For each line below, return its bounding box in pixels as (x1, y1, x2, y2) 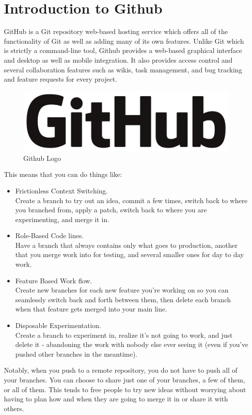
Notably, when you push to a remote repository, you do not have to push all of (4, 365, 237, 375)
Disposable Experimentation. (15, 320, 101, 330)
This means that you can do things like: (4, 169, 122, 179)
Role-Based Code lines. (15, 230, 84, 241)
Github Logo (23, 153, 61, 163)
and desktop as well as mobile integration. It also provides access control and (4, 54, 233, 65)
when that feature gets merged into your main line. (15, 304, 167, 314)
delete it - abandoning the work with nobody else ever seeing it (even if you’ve (15, 339, 248, 349)
